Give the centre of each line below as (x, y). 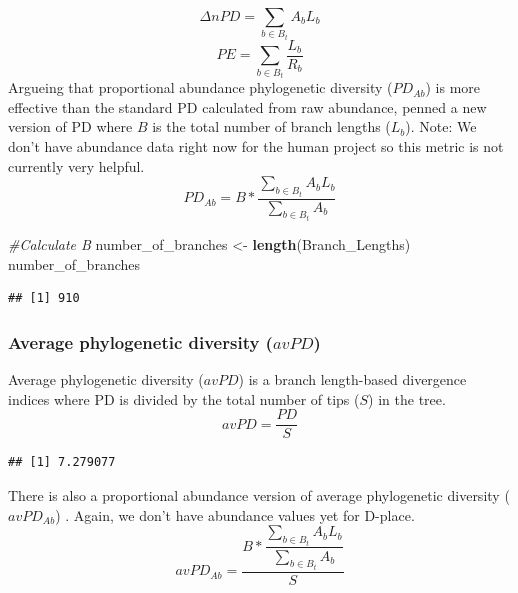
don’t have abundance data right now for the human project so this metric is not (256, 145)
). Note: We (441, 126)
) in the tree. (407, 398)
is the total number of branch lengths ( (271, 126)
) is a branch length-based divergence (352, 379)
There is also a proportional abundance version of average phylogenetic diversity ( (259, 494)
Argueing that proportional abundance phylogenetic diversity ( (200, 87)
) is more (453, 87)
